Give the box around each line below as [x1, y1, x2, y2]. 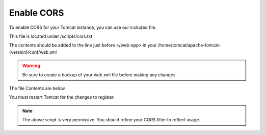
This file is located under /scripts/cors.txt [9, 33, 93, 39]
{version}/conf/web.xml [9, 49, 57, 55]
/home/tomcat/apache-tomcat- [158, 42, 221, 48]
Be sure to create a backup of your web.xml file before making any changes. [22, 71, 177, 78]
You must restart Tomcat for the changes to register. [9, 94, 115, 100]
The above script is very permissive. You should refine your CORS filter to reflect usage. [22, 117, 201, 123]
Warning [22, 63, 40, 68]
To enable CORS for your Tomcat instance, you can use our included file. [9, 24, 157, 30]
